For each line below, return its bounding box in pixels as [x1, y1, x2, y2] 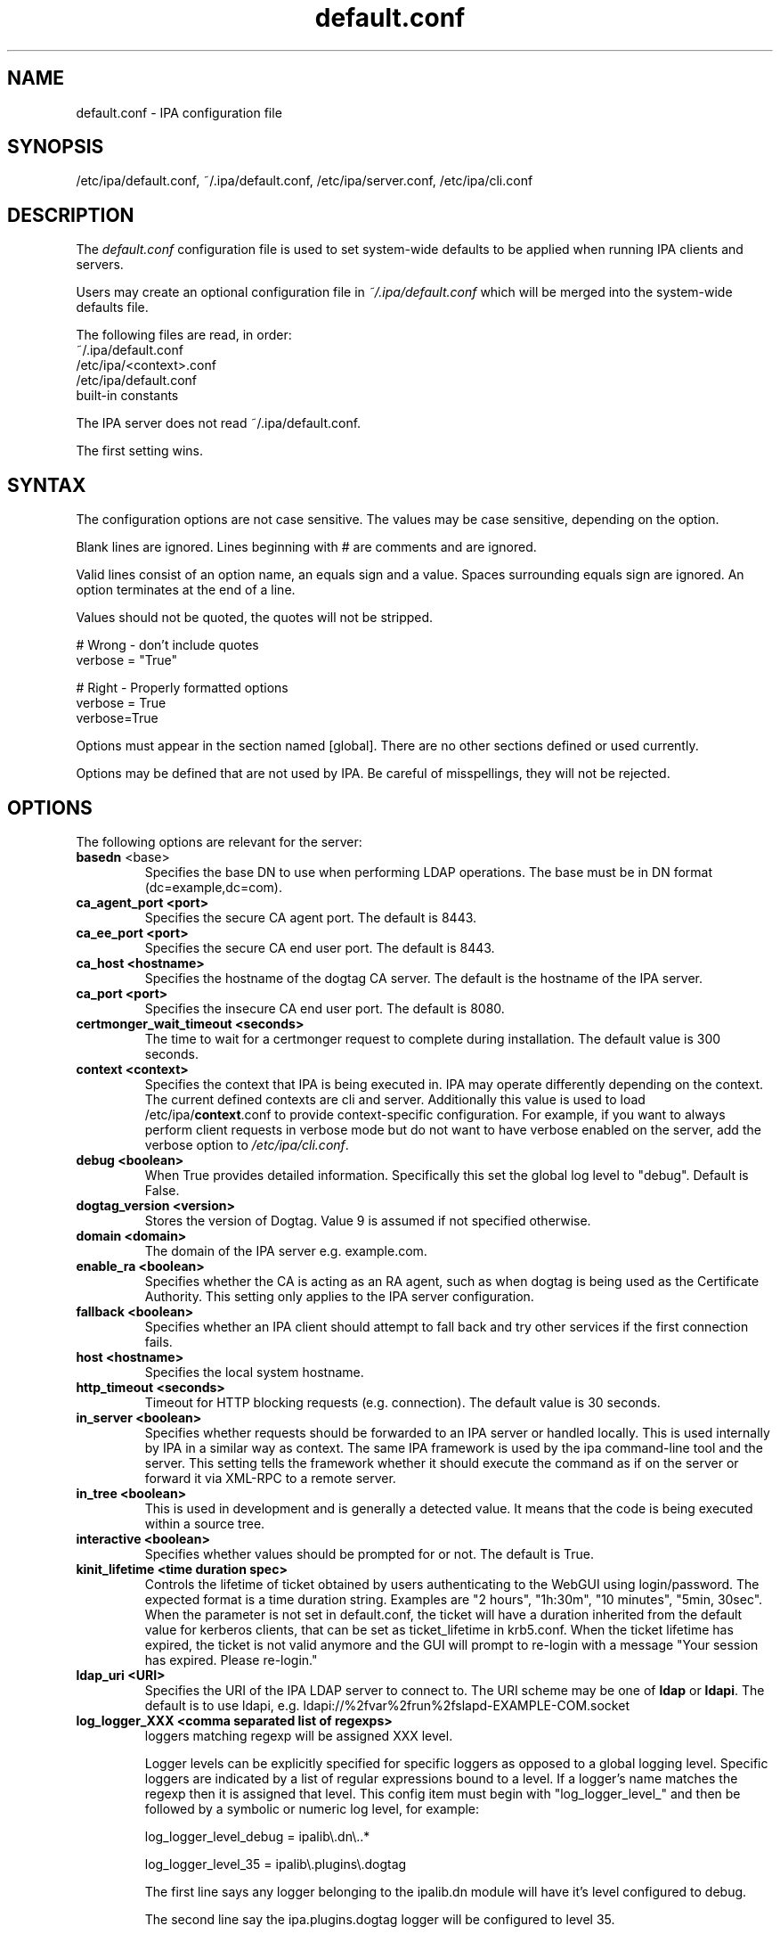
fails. [144, 1333, 173, 1349]
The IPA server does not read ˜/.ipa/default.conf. [76, 415, 362, 431]
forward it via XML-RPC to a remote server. [144, 1470, 396, 1486]
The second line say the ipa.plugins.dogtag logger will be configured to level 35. [144, 1911, 615, 1927]
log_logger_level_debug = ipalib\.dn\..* [144, 1828, 370, 1844]
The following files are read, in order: [76, 327, 292, 343]
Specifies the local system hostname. [144, 1364, 364, 1380]
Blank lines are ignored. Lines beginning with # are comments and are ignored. [76, 539, 537, 555]
